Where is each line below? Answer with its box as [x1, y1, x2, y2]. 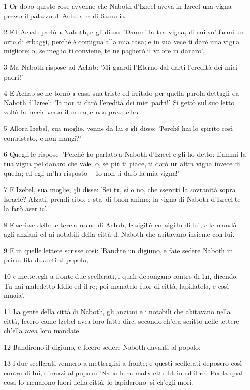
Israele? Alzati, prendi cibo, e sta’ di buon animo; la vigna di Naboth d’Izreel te [4, 194, 241, 204]
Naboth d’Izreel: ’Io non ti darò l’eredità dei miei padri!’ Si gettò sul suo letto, [4, 97, 236, 107]
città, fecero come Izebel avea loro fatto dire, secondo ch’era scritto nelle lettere [4, 316, 239, 326]
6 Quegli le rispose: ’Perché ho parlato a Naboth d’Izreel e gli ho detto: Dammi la [4, 149, 246, 159]
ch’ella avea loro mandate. [4, 325, 81, 336]
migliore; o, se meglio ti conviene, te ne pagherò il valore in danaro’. [4, 46, 204, 56]
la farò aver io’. [4, 203, 48, 213]
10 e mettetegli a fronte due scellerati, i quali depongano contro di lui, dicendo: [4, 271, 238, 281]
